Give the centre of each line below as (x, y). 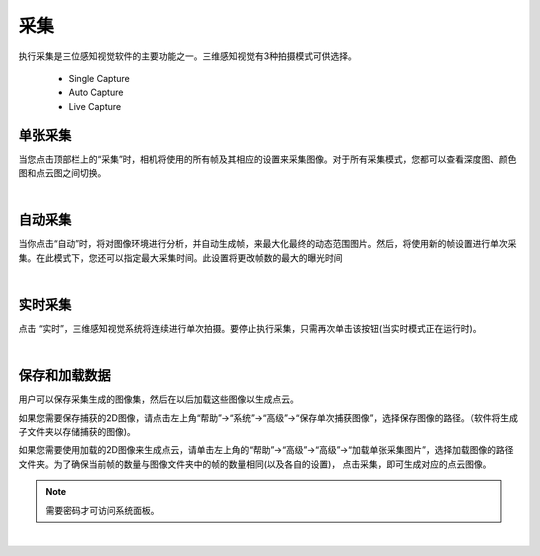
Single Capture (99, 78)
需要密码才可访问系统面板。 (102, 510)
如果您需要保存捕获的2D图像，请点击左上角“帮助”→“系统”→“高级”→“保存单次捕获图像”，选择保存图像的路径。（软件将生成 (268, 417)
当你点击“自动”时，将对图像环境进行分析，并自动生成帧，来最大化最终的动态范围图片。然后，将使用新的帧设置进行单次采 (267, 244)
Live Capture (95, 106)
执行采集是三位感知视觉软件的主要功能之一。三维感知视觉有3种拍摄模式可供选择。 (187, 56)
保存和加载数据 (64, 375)
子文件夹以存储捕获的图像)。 (77, 432)
